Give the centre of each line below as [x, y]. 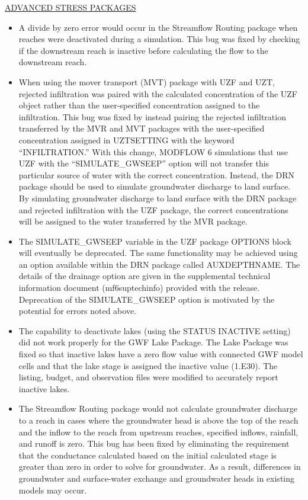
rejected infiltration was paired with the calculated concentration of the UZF [158, 93]
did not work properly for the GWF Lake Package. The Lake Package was [153, 342]
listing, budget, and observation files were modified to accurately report [148, 377]
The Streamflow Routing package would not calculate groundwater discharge [158, 408]
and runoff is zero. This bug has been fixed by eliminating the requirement [154, 443]
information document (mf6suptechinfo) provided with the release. [139, 288]
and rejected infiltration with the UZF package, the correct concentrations [153, 209]
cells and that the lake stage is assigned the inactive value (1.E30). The [148, 365]
